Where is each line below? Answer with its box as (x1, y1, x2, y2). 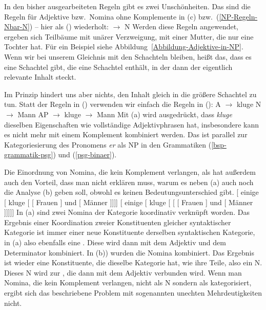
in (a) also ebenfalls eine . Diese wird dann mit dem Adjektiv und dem (4, 237, 226, 248)
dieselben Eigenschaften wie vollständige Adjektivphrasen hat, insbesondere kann (4, 119, 259, 130)
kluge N (236, 99, 261, 110)
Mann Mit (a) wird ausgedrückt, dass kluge (96, 108, 232, 119)
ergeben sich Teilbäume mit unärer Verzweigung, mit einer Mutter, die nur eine (4, 31, 254, 42)
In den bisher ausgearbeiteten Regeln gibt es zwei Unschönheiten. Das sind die (4, 1, 251, 11)
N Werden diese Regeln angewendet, (125, 21, 239, 32)
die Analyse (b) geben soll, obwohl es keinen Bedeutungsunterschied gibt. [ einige (4, 187, 259, 197)
